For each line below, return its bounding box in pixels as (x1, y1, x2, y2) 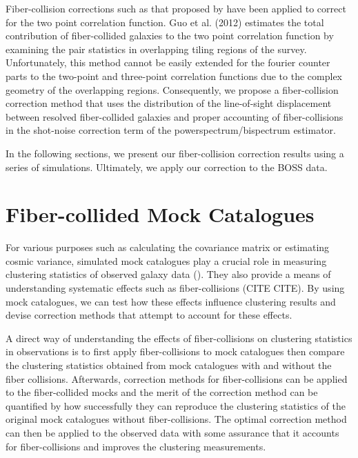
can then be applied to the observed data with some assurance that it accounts (6, 425, 339, 439)
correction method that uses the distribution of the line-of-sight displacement (6, 96, 332, 110)
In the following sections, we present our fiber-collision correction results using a (6, 146, 344, 160)
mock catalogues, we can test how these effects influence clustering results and (6, 294, 336, 308)
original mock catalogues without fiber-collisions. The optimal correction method (6, 412, 347, 426)
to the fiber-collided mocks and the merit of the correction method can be (6, 385, 318, 399)
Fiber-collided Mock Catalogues (6, 200, 315, 228)
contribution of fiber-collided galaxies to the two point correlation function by (6, 28, 334, 43)
